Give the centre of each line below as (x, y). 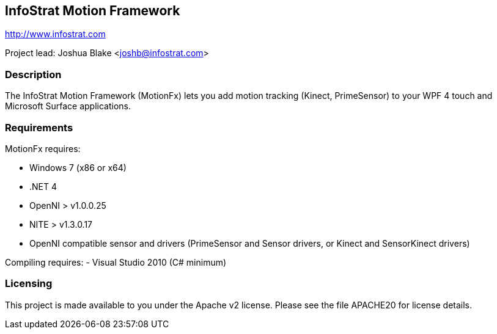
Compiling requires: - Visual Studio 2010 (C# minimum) (116, 262)
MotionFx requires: (43, 148)
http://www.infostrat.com (55, 34)
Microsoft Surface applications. (68, 106)
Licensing (29, 284)
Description (33, 74)
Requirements (39, 127)
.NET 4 (43, 186)
